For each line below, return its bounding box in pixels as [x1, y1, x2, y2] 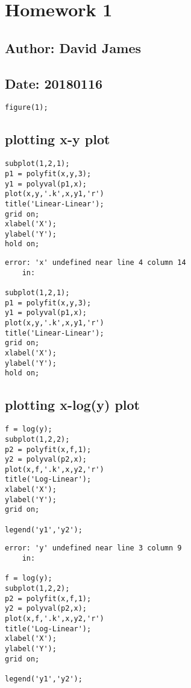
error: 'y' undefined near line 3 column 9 [5, 544, 182, 553]
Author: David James [5, 38, 142, 57]
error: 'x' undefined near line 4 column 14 [5, 258, 186, 267]
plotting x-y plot [5, 130, 110, 148]
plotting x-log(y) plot [5, 395, 140, 414]
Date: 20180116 [5, 74, 103, 92]
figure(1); [5, 103, 48, 112]
